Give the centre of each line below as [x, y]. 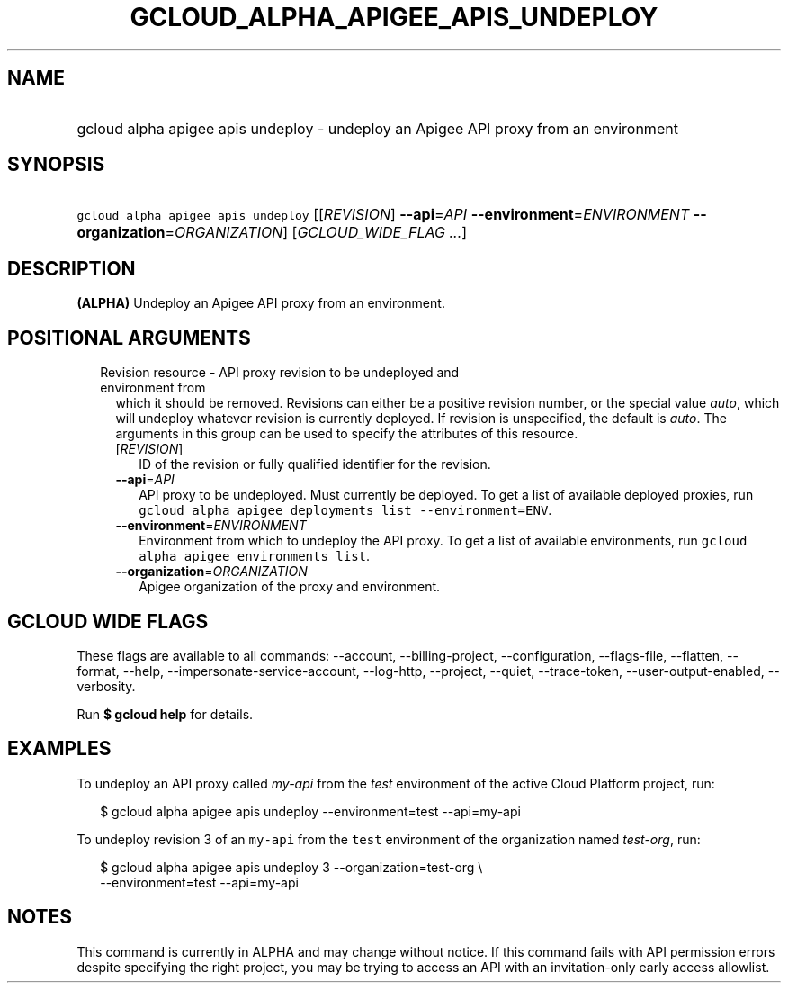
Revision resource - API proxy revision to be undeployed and [280, 373]
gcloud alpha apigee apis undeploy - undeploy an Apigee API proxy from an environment [377, 128]
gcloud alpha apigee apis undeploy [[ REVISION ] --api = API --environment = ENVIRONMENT [383, 215]
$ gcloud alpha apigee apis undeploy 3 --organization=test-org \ [291, 867]
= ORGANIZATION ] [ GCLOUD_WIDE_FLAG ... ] [316, 233]
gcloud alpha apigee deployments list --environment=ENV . [345, 510]
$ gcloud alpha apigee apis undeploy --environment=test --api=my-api [310, 811]
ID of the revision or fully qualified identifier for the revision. [315, 464]
